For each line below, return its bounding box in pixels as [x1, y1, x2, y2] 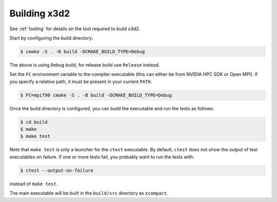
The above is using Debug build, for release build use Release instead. [9, 62, 160, 68]
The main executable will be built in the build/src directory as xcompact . [9, 190, 169, 196]
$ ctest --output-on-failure [20, 167, 94, 173]
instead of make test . [9, 180, 58, 187]
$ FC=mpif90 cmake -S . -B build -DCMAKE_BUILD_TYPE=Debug [20, 92, 172, 98]
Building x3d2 [9, 8, 70, 19]
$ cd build [20, 119, 48, 125]
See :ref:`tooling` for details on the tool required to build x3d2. [9, 26, 141, 32]
